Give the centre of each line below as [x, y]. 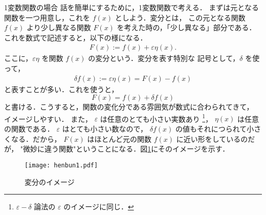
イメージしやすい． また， [48, 119]
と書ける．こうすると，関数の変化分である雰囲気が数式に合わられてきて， [129, 107]
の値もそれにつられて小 [215, 129]
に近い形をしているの [212, 138]
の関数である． [29, 129]
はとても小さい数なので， [105, 129]
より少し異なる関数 [59, 27]
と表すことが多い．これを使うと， [61, 89]
